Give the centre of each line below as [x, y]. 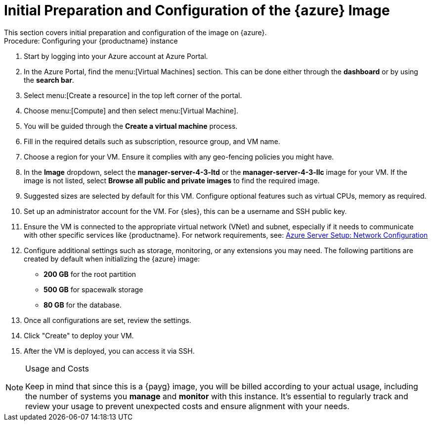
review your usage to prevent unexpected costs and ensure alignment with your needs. [187, 406]
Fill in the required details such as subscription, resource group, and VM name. [152, 141]
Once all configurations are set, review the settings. [108, 320]
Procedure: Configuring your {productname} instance [91, 41]
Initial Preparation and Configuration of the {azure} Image [197, 10]
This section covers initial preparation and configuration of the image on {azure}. [135, 32]
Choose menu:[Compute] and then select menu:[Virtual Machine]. [131, 110]
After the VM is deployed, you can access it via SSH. [109, 351]
